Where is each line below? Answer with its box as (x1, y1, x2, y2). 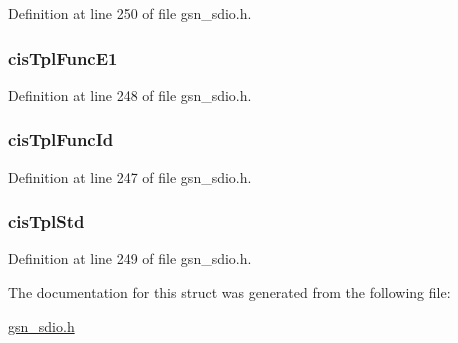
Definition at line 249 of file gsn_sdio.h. (8, 248, 252, 269)
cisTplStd (8, 209, 85, 234)
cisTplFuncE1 (8, 45, 118, 70)
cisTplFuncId (8, 127, 114, 152)
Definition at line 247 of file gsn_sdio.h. (8, 166, 252, 187)
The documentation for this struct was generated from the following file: (8, 282, 451, 303)
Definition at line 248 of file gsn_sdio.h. (8, 84, 252, 105)
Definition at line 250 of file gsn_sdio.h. (8, 3, 252, 23)
